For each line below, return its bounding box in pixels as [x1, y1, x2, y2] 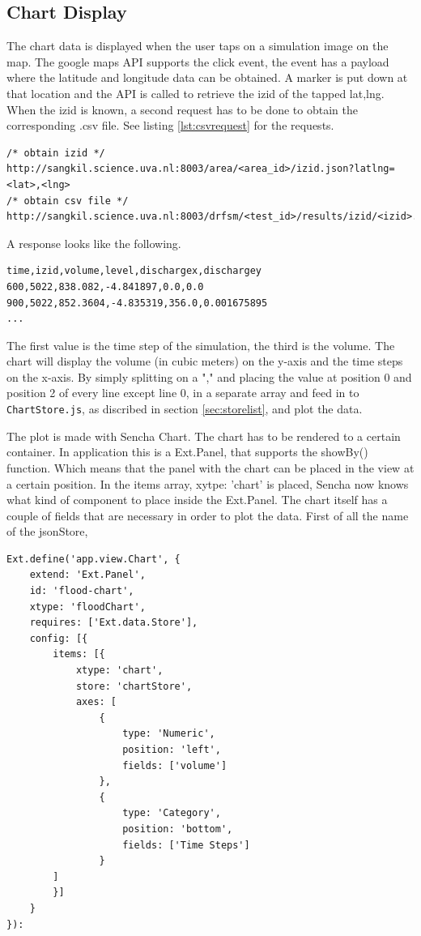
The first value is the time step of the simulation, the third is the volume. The [6, 336, 395, 353]
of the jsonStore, [6, 523, 88, 540]
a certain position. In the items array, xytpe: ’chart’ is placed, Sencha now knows [6, 475, 409, 492]
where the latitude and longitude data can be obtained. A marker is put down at [6, 69, 408, 86]
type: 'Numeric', [122, 728, 215, 740]
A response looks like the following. [6, 234, 181, 251]
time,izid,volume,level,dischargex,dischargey [6, 265, 262, 277]
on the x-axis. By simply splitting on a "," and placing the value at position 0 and [6, 368, 412, 385]
